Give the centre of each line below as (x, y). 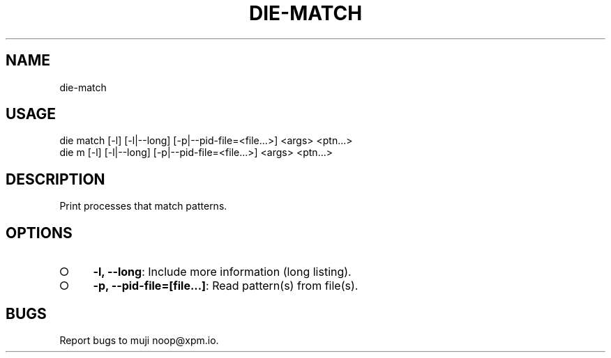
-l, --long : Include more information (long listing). (222, 272)
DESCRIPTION (55, 179)
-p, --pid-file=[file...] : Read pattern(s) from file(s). (226, 286)
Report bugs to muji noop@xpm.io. (139, 340)
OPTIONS (39, 233)
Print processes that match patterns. (143, 206)
